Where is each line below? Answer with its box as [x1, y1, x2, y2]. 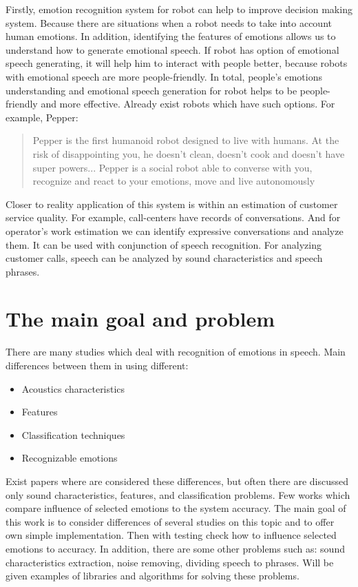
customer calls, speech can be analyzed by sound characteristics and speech [6, 251, 323, 265]
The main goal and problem [6, 305, 275, 333]
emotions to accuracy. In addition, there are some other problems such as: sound [6, 541, 345, 555]
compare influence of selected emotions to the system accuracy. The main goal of [6, 501, 346, 515]
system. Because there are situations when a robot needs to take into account [6, 15, 332, 30]
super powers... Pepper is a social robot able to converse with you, [32, 160, 313, 174]
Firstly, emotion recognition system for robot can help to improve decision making [6, 2, 352, 16]
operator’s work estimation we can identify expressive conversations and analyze [6, 223, 344, 238]
